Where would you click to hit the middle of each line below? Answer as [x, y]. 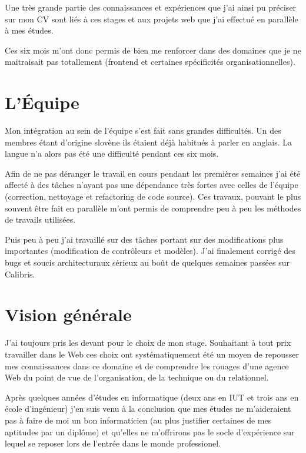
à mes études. [29, 30]
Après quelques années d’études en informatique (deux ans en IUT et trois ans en [152, 397]
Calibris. [20, 274]
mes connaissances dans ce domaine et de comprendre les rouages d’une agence [147, 366]
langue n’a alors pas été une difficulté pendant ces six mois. [112, 153]
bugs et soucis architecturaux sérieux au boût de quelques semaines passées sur [147, 262]
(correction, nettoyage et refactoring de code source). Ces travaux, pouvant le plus [153, 196]
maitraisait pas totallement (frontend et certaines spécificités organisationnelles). [150, 62]
